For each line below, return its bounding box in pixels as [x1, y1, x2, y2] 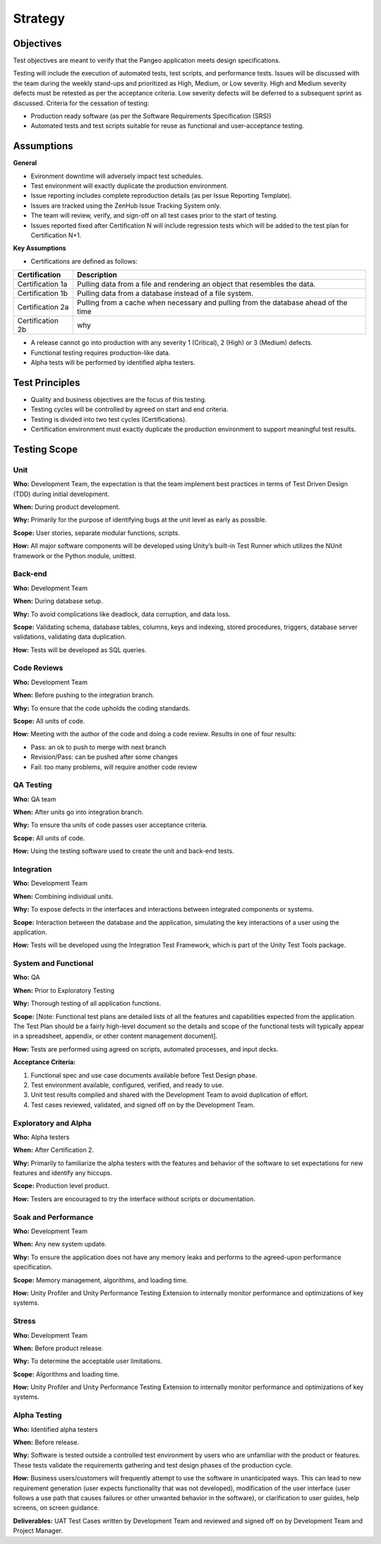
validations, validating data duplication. [13, 632, 127, 641]
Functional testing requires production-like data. [30, 348, 171, 357]
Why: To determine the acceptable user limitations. [13, 1357, 162, 1365]
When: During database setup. [13, 597, 103, 606]
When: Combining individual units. [13, 892, 114, 900]
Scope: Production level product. [13, 1181, 109, 1190]
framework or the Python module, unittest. [13, 551, 137, 560]
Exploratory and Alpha [13, 1118, 92, 1128]
